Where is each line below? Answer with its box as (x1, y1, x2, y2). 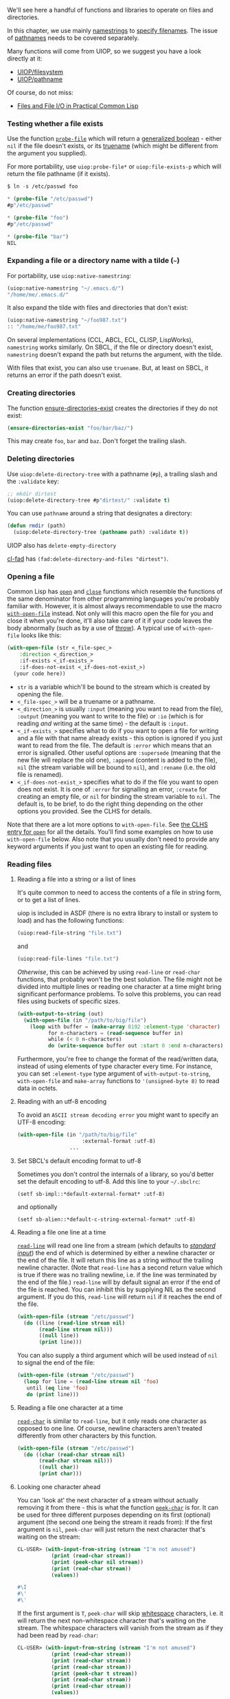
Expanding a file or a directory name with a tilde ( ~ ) (7, 256, 180, 266)
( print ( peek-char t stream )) (51, 1670, 138, 1677)
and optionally (16, 1202, 58, 1210)
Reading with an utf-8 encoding (16, 1098, 107, 1106)
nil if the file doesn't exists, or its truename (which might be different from (7, 142, 218, 150)
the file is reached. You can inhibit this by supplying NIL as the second (16, 1285, 216, 1293)
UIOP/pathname (16, 75, 63, 83)
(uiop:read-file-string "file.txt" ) (16, 930, 122, 937)
